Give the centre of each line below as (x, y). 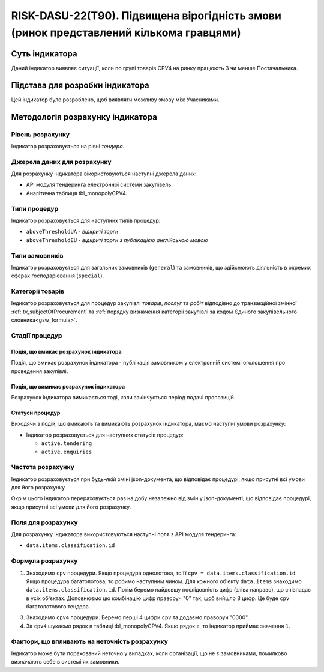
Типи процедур (35, 208)
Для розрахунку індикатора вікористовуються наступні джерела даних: (104, 174)
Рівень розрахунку (40, 134)
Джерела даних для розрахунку (61, 162)
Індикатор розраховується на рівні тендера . (68, 146)
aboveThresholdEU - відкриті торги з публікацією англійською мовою (117, 240)
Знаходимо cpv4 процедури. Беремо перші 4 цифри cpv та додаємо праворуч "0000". (137, 617)
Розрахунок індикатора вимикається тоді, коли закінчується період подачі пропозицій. (123, 397)
